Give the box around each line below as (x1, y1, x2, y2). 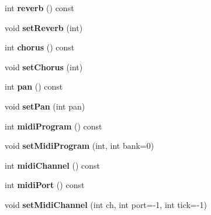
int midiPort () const (5, 179, 85, 191)
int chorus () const (5, 41, 75, 53)
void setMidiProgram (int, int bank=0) (5, 139, 154, 152)
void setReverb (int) (5, 21, 83, 33)
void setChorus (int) (5, 60, 83, 73)
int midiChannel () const (5, 159, 101, 171)
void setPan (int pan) (5, 100, 85, 112)
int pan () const (5, 80, 63, 93)
